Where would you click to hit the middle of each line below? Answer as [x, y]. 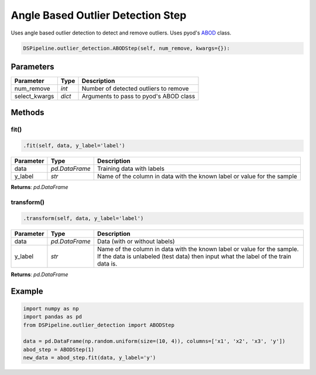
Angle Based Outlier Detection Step [99, 15]
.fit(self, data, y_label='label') [74, 146]
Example [27, 291]
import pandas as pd [52, 317]
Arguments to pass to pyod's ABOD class [138, 97]
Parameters [32, 66]
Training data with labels [131, 168]
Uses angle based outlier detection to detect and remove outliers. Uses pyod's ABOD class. [121, 33]
